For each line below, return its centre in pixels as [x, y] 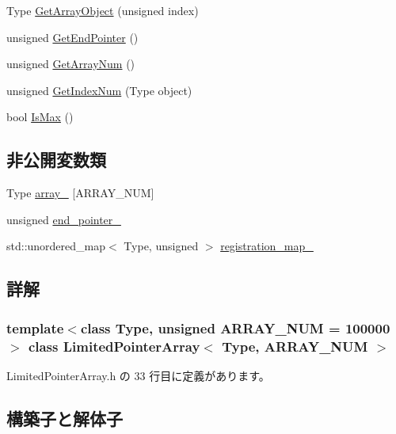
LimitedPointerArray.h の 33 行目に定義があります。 [138, 375]
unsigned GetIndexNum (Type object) [99, 90]
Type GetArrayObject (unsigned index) [103, 10]
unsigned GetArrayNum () [71, 64]
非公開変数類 [56, 160]
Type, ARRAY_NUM [295, 346]
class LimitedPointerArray [114, 346]
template [35, 327]
